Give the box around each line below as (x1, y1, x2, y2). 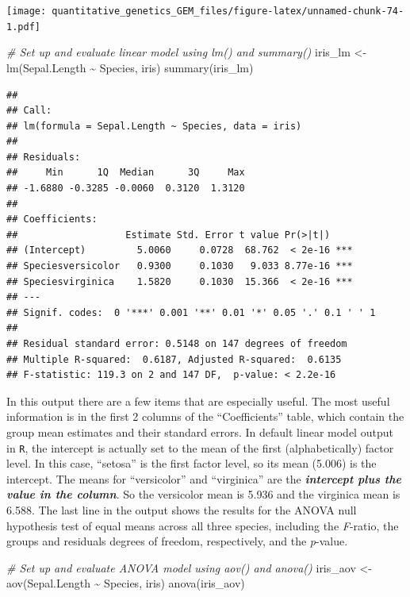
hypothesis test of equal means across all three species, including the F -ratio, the (6, 517, 399, 533)
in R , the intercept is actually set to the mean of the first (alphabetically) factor (6, 439, 394, 456)
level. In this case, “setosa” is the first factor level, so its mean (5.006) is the (6, 455, 377, 472)
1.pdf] (6, 21, 40, 33)
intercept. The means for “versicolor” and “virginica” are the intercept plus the (6, 470, 401, 487)
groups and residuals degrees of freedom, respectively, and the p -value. (6, 533, 348, 549)
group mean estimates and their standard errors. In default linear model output (6, 423, 393, 440)
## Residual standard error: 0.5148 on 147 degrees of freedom (6, 338, 347, 349)
